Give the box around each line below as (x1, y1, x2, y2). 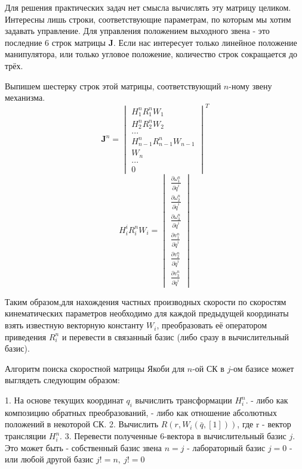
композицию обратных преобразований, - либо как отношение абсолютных (5, 406, 277, 418)
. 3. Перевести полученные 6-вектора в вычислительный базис (60, 430, 286, 442)
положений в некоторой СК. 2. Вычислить (5, 418, 159, 430)
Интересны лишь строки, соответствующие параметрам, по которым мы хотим (5, 13, 291, 25)
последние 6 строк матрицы (5, 36, 106, 48)
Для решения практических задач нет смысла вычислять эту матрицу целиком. (5, 1, 291, 13)
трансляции (5, 430, 47, 442)
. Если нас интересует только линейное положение (113, 36, 297, 48)
